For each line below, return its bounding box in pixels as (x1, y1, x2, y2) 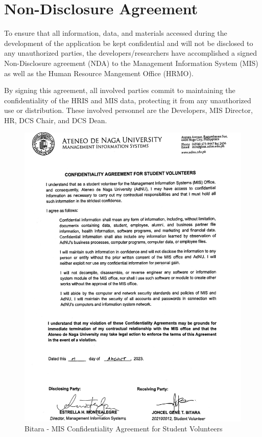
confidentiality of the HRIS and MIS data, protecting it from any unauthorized (4, 95, 251, 105)
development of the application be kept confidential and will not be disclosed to (4, 37, 253, 48)
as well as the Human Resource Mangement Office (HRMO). (4, 67, 194, 78)
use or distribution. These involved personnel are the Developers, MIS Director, (4, 105, 253, 116)
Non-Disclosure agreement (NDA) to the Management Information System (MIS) (4, 57, 258, 68)
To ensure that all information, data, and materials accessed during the (4, 28, 227, 38)
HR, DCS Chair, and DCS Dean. (4, 114, 107, 125)
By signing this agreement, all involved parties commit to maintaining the (4, 85, 235, 96)
